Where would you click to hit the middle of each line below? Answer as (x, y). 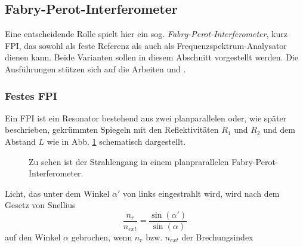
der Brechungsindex (217, 237)
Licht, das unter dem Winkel (57, 193)
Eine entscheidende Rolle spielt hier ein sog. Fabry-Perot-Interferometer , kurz (146, 34)
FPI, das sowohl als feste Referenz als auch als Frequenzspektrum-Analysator (146, 45)
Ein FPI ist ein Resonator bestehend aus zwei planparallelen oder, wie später (146, 118)
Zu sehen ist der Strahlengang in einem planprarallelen (129, 161)
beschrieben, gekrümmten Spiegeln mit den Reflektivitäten (112, 129)
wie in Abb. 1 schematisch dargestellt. (116, 141)
